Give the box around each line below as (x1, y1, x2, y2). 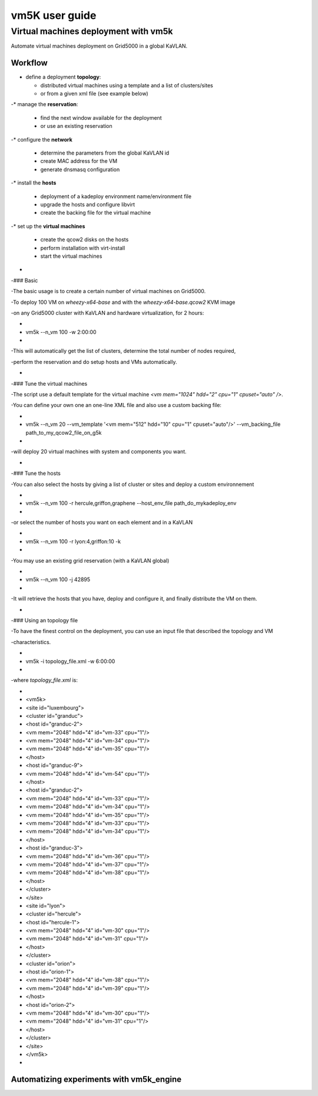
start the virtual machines (40, 252, 102, 260)
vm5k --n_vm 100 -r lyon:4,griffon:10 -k (25, 537, 121, 545)
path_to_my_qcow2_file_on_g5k (25, 429, 102, 436)
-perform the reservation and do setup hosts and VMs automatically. (11, 358, 177, 365)
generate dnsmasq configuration (40, 166, 120, 173)
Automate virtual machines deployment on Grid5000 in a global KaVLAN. (11, 42, 188, 50)
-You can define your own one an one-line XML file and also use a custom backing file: (11, 402, 222, 409)
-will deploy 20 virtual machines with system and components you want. (11, 448, 187, 455)
